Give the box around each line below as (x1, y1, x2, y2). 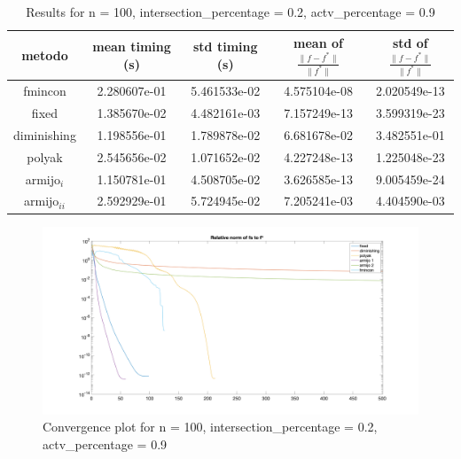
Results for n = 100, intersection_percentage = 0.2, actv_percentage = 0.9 (26, 3, 435, 20)
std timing (192, 37, 258, 56)
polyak (27, 147, 63, 166)
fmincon (23, 82, 66, 100)
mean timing (92, 37, 171, 56)
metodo (21, 45, 68, 64)
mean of (293, 33, 343, 51)
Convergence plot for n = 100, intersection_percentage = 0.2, (43, 417, 378, 436)
